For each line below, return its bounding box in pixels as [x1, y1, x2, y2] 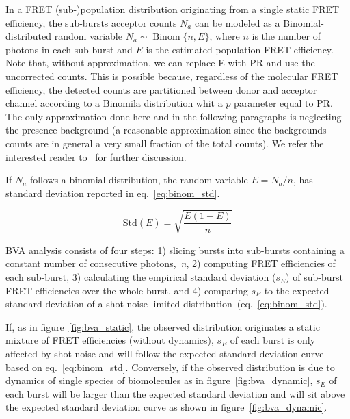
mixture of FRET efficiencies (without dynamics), [5, 333, 214, 347]
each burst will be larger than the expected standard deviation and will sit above [5, 386, 345, 401]
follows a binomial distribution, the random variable [29, 173, 248, 187]
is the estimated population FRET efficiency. [146, 42, 334, 56]
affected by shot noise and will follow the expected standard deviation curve [5, 346, 324, 361]
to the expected [264, 283, 329, 297]
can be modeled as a [194, 15, 280, 29]
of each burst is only [230, 333, 316, 347]
